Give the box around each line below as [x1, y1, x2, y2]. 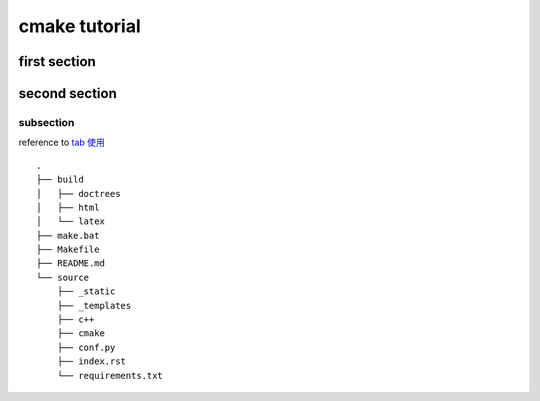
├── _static [56, 286, 116, 297]
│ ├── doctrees [36, 188, 121, 199]
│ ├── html [36, 201, 100, 213]
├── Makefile [36, 244, 100, 255]
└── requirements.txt [56, 370, 164, 381]
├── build [36, 174, 84, 185]
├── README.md [36, 258, 105, 269]
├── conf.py [56, 341, 116, 353]
